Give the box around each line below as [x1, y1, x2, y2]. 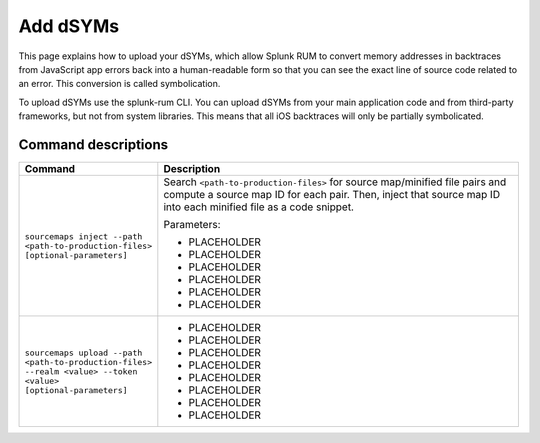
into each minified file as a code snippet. [163, 200, 355, 214]
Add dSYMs [18, 15, 120, 37]
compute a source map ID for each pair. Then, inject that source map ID [163, 188, 500, 202]
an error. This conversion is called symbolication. [18, 78, 221, 90]
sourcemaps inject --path [24, 231, 143, 242]
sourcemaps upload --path [24, 347, 143, 358]
